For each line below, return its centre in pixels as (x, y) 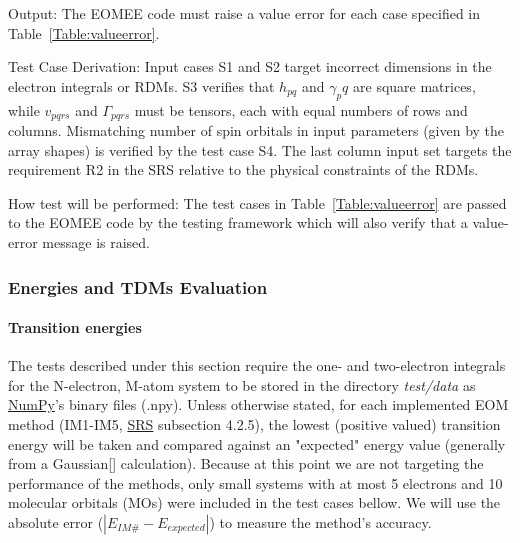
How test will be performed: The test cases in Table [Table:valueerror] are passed (257, 202)
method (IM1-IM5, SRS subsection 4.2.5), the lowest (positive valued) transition (254, 424)
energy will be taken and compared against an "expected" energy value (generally (257, 443)
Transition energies (75, 327)
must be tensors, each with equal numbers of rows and (301, 109)
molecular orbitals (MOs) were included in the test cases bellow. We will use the (254, 502)
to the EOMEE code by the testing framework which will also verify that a (238, 222)
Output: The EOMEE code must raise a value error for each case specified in (244, 13)
